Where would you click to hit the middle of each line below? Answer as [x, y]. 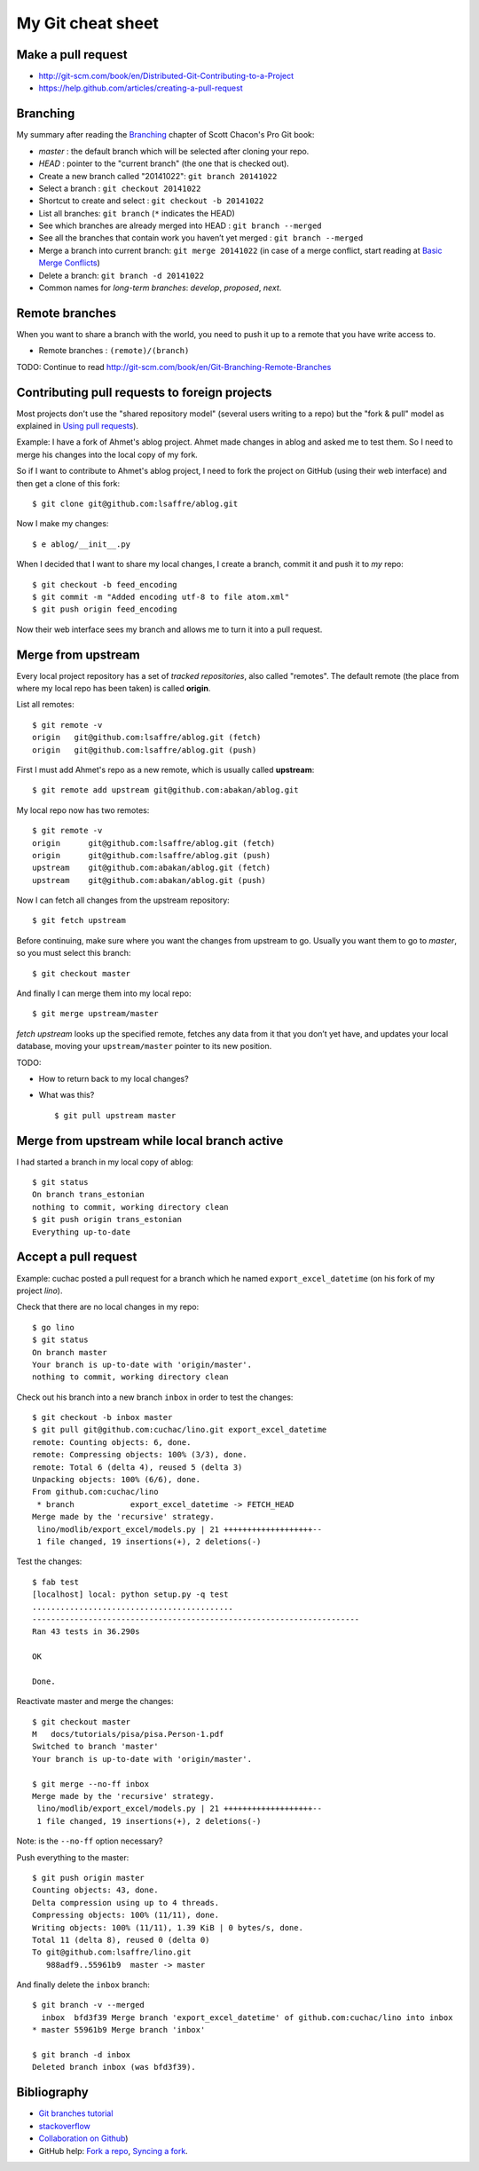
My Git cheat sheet [88, 23]
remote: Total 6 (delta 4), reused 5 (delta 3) [137, 1467]
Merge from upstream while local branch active [150, 1141]
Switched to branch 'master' [95, 1747]
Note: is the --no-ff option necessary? [90, 1841]
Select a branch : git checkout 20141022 [120, 188]
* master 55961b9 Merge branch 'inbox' [119, 2030]
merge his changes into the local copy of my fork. [107, 454]
